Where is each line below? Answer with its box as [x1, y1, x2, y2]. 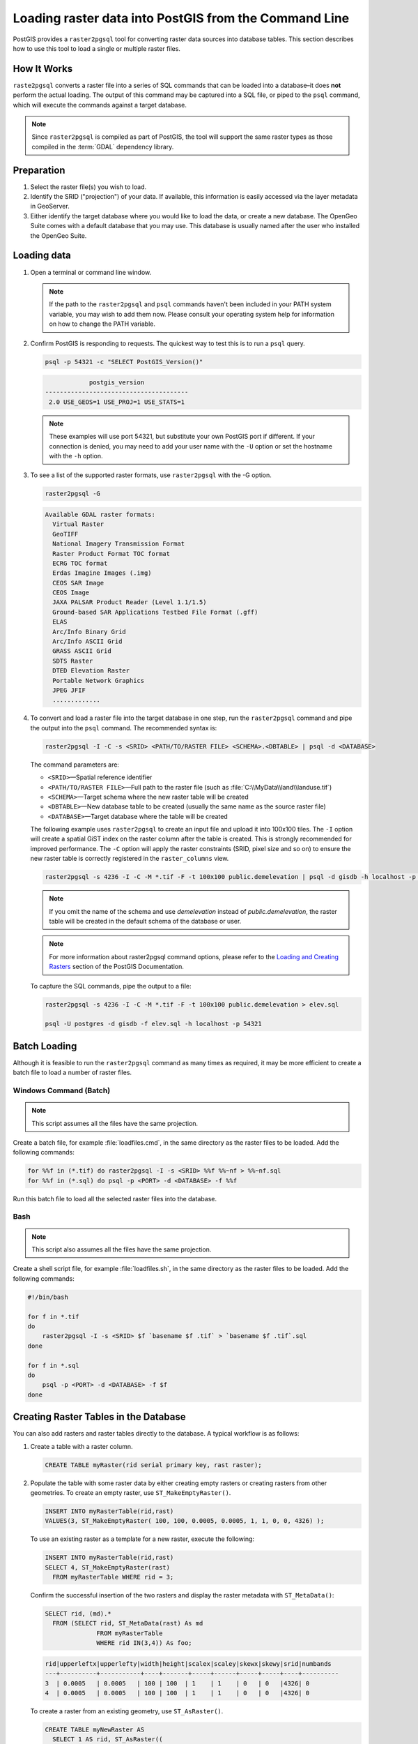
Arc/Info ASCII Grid [52, 638, 123, 645]
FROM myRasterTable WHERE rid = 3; [52, 1573, 174, 1581]
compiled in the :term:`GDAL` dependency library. [31, 142, 174, 151]
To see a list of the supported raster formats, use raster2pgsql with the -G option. [30, 471, 272, 479]
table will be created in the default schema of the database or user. [49, 917, 242, 925]
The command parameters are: [30, 760, 120, 769]
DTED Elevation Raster [52, 667, 130, 675]
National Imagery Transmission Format [52, 540, 185, 548]
